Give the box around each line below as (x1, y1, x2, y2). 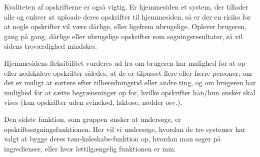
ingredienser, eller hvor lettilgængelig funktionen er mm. (4, 143, 176, 153)
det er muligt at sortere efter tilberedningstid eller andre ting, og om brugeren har (4, 77, 256, 88)
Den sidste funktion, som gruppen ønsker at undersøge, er (4, 113, 181, 124)
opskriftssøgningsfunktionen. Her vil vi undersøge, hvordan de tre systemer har (4, 123, 245, 134)
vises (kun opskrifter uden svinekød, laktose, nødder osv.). (4, 97, 182, 107)
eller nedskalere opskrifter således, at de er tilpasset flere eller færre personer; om (4, 67, 252, 78)
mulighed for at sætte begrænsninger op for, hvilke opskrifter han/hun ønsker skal (4, 87, 255, 97)
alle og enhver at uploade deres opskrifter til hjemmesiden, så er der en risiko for (4, 11, 251, 22)
